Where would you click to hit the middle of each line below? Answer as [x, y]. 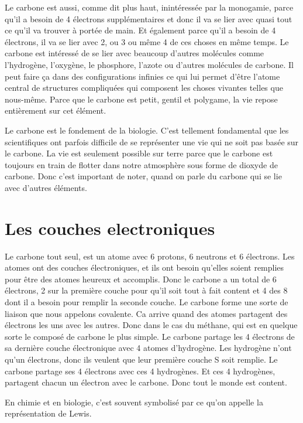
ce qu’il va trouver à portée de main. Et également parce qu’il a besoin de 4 [140, 30]
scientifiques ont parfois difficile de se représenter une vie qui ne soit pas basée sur [152, 141]
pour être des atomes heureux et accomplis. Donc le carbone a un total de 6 [141, 279]
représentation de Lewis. [48, 413]
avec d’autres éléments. [46, 187]
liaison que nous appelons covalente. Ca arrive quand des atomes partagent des [146, 313]
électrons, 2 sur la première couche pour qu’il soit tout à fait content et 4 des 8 [146, 290]
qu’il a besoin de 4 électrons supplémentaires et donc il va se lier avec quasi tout [149, 18]
